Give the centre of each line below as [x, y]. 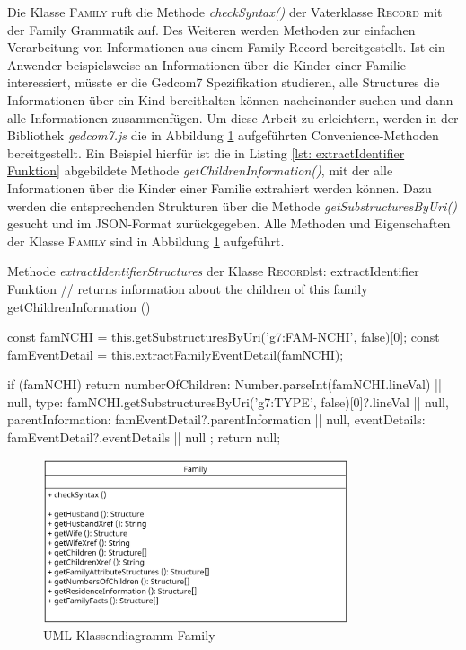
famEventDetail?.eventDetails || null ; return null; [144, 437]
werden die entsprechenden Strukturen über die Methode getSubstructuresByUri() [232, 205]
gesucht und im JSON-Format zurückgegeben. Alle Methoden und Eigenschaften [229, 223]
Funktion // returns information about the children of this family [188, 288]
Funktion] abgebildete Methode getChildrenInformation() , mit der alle [200, 170]
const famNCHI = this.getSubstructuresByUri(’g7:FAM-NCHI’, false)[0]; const [224, 337]
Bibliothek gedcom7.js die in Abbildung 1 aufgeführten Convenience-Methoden [223, 135]
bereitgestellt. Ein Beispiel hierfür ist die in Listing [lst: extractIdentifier [206, 152]
